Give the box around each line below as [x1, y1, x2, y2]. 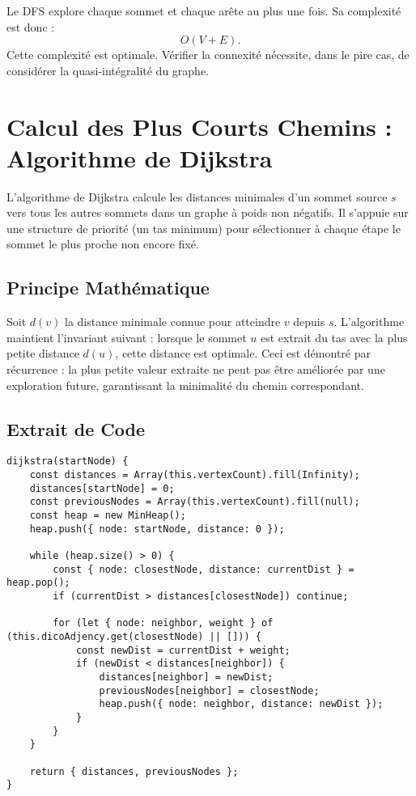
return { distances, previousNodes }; [29, 765, 239, 777]
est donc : [6, 18, 55, 35]
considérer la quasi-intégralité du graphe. [6, 61, 209, 78]
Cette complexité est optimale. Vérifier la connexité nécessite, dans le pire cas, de [6, 46, 410, 63]
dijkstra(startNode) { [6, 455, 129, 468]
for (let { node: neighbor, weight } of [53, 617, 274, 629]
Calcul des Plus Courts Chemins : [6, 109, 393, 142]
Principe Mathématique [6, 275, 210, 300]
